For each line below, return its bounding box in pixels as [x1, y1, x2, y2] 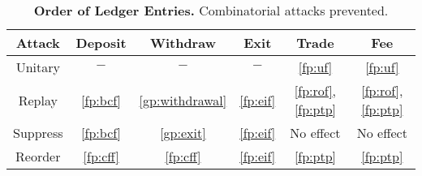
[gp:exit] [160, 123, 206, 142]
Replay [18, 90, 58, 109]
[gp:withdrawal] [139, 90, 227, 109]
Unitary [15, 58, 60, 76]
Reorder [15, 147, 61, 165]
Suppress [13, 123, 63, 142]
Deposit [75, 33, 127, 52]
